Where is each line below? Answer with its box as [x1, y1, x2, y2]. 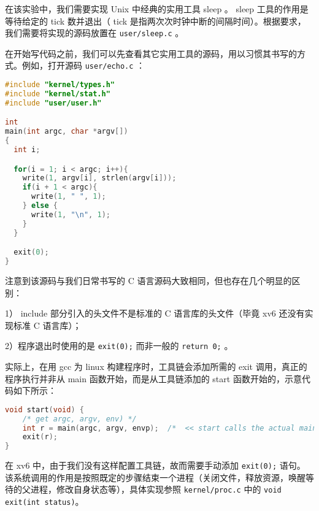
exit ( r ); [22, 432, 58, 442]
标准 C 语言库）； [13, 318, 82, 331]
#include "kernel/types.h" [5, 80, 115, 90]
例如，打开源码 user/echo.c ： [21, 59, 145, 72]
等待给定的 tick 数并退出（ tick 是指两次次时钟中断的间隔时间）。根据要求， [5, 14, 306, 27]
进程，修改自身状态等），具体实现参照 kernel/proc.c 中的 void [30, 483, 282, 496]
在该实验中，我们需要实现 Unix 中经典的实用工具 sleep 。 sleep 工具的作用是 [5, 2, 309, 15]
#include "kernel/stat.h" [5, 89, 110, 98]
